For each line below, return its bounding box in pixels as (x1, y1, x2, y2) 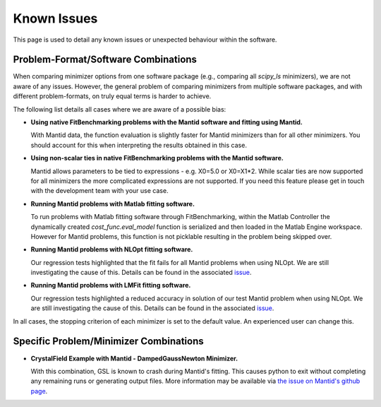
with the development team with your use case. (30, 187, 169, 195)
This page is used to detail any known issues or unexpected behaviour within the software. (13, 35, 277, 44)
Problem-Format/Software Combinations (13, 54, 198, 66)
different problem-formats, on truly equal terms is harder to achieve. (13, 92, 212, 100)
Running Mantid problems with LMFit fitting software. (30, 281, 191, 290)
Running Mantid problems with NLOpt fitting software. (30, 245, 193, 254)
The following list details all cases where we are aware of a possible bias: (13, 105, 226, 113)
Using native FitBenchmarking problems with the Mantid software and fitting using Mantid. (30, 118, 303, 126)
